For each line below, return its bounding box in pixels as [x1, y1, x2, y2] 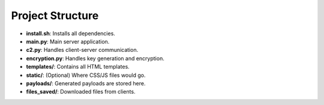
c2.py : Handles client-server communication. [26, 47, 139, 54]
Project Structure [11, 9, 99, 22]
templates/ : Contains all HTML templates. [26, 63, 130, 70]
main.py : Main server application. [26, 38, 110, 45]
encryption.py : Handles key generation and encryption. [26, 54, 164, 62]
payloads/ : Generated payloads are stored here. [26, 79, 146, 87]
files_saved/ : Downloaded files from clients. [26, 88, 136, 95]
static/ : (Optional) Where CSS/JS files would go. [26, 72, 146, 79]
